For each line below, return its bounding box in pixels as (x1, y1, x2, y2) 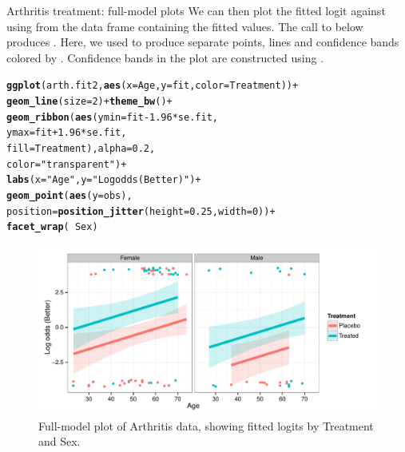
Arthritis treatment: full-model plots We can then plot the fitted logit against (6, 2, 386, 18)
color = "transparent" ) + (6, 158, 127, 170)
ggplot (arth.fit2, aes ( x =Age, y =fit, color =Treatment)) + (6, 80, 299, 92)
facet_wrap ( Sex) (6, 221, 98, 233)
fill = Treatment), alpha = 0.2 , (6, 143, 156, 154)
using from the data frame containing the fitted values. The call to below (6, 18, 363, 34)
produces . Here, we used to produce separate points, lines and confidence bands (6, 34, 399, 50)
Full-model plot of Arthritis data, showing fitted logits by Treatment (38, 417, 374, 434)
